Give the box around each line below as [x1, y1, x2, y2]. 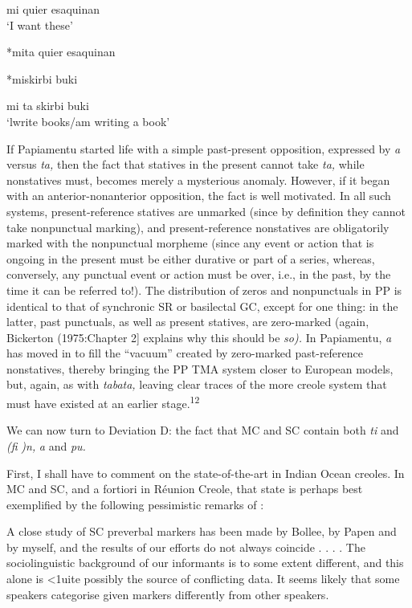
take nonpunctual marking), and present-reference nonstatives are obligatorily [6, 218, 390, 235]
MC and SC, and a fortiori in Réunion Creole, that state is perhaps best [6, 480, 363, 497]
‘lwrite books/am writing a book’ [6, 112, 170, 129]
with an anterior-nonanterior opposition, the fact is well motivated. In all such [6, 187, 391, 204]
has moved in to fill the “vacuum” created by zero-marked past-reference [6, 345, 364, 361]
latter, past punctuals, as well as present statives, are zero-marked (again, [6, 313, 369, 330]
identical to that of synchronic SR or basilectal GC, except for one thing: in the [6, 297, 398, 314]
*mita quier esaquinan [6, 43, 116, 60]
